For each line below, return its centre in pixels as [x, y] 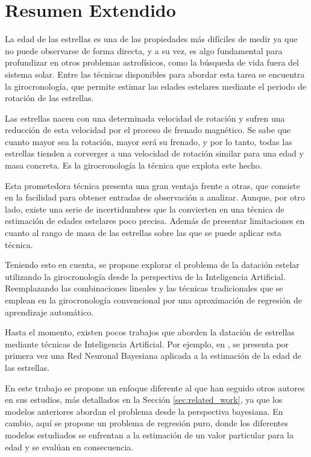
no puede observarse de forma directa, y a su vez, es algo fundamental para [144, 50]
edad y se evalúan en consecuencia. [69, 446]
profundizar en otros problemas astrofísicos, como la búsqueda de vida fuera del [152, 62]
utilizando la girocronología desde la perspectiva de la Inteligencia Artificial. [145, 276]
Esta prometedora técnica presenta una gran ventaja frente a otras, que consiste [152, 185]
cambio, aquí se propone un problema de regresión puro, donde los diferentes [146, 423]
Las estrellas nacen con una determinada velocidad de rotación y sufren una [145, 118]
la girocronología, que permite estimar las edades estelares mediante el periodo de [155, 86]
